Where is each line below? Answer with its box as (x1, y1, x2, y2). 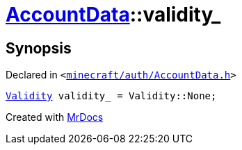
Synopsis (6, 39, 72, 57)
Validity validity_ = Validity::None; (6, 90, 217, 102)
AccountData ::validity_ (6, 3, 221, 26)
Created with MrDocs (6, 111, 104, 124)
